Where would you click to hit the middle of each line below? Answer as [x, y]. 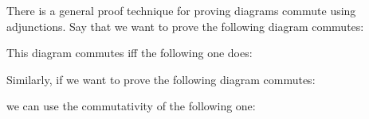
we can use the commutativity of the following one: [131, 106]
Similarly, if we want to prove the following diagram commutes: [161, 79]
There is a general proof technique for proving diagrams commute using [181, 10]
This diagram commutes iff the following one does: [130, 53]
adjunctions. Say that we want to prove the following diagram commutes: [185, 26]
